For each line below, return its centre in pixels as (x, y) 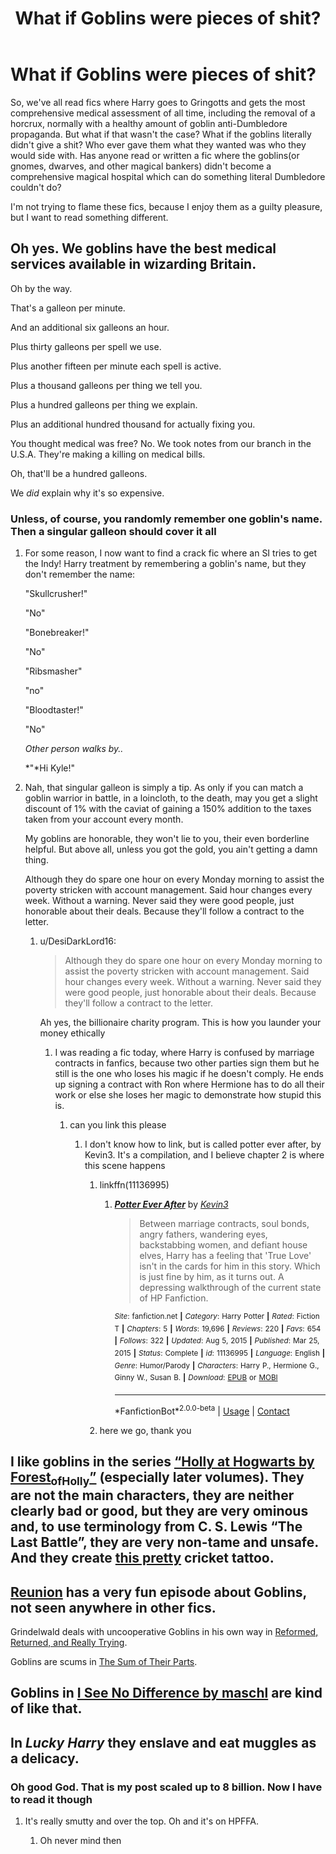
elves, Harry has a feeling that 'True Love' (225, 1256)
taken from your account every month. (104, 819)
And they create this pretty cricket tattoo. (142, 1558)
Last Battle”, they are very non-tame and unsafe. (164, 1542)
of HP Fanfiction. (174, 1298)
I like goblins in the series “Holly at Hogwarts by (162, 1462)
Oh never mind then (80, 1841)
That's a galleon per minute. (68, 308)
